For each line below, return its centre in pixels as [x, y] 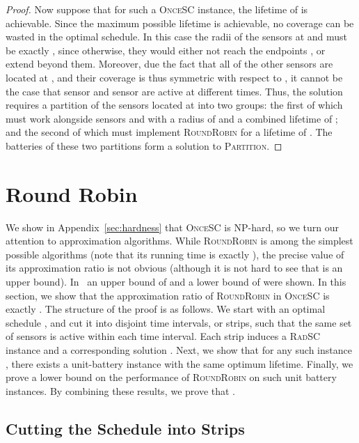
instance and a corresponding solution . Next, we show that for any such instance [179, 350]
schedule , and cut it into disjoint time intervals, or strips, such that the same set [179, 322]
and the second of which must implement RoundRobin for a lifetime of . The [169, 132]
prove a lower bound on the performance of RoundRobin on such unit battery [171, 377]
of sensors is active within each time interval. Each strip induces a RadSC [163, 336]
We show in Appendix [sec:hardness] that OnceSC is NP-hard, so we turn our [172, 227]
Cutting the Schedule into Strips [125, 428]
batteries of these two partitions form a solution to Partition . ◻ [144, 145]
